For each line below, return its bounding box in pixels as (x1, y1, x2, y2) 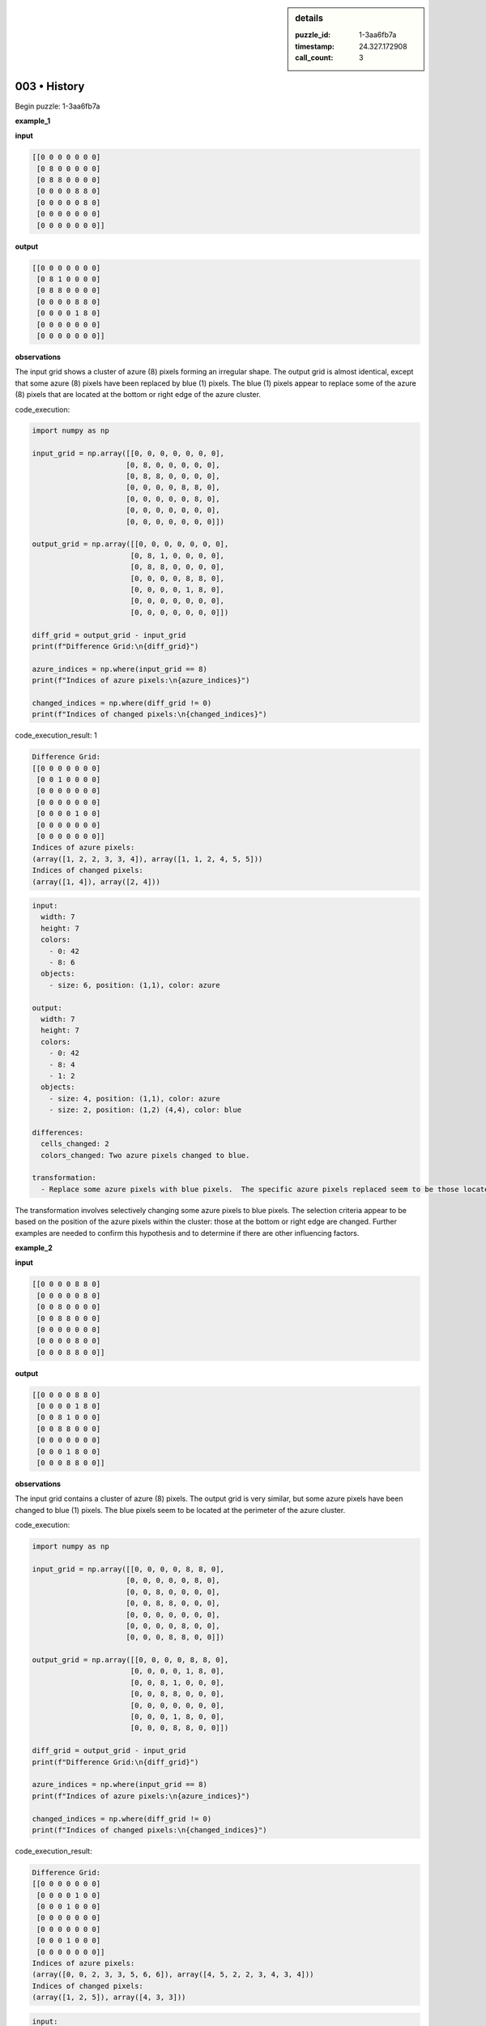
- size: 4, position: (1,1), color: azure (49, 1094, 220, 1103)
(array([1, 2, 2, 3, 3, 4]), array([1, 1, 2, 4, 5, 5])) (32, 854, 263, 863)
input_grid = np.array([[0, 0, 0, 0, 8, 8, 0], (32, 1564, 224, 1574)
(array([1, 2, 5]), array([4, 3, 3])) (32, 1993, 186, 2002)
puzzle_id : (295, 30, 331, 40)
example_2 (15, 1243, 53, 1253)
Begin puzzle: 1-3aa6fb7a (15, 101, 100, 111)
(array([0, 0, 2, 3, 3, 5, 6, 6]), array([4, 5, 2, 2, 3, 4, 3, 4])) (32, 1970, 314, 1979)
